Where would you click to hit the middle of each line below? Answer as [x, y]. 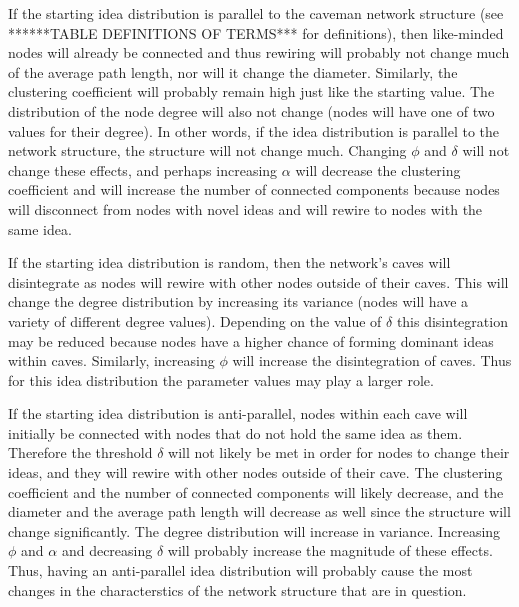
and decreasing [107, 550]
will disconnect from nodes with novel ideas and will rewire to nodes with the [245, 208]
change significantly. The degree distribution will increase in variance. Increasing [254, 530]
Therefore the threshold [80, 452]
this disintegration [452, 320]
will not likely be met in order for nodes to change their [339, 452]
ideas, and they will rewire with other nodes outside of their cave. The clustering [255, 472]
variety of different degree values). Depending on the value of [195, 320]
